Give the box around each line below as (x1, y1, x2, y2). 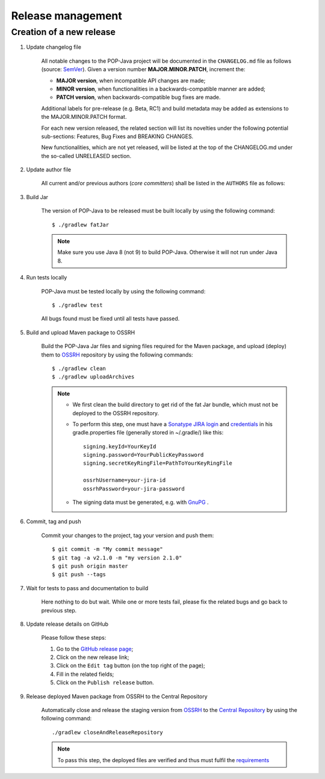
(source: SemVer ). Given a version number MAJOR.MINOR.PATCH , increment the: (41, 66, 246, 73)
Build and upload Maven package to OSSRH (26, 329, 135, 336)
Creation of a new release (11, 27, 116, 37)
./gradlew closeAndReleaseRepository (52, 729, 164, 736)
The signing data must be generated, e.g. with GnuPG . (72, 498, 209, 506)
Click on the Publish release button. (56, 679, 155, 686)
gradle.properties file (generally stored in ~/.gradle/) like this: (72, 429, 224, 436)
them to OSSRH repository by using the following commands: (41, 351, 193, 358)
